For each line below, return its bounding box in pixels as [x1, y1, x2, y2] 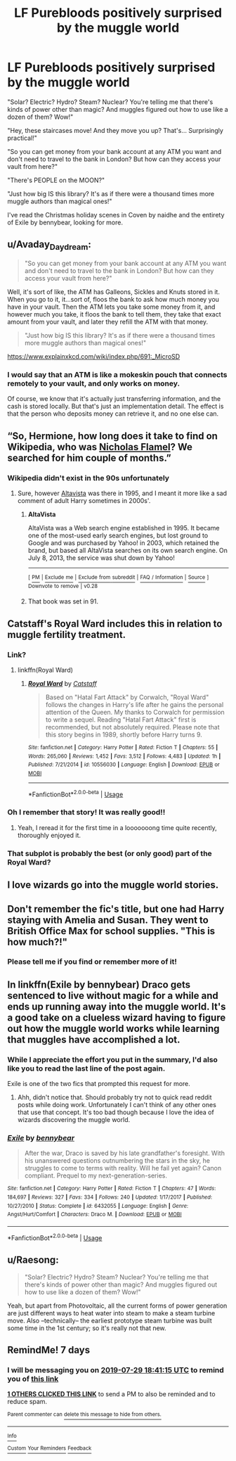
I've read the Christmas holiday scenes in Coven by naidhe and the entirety [7, 210, 225, 219]
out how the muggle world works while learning [7, 1022, 220, 1035]
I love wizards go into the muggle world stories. [7, 879, 219, 891]
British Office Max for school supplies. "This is [7, 925, 216, 937]
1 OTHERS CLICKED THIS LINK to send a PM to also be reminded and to [7, 1390, 216, 1398]
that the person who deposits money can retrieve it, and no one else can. [7, 409, 219, 418]
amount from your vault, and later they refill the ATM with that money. [7, 317, 209, 326]
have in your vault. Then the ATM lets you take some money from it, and [7, 302, 216, 311]
